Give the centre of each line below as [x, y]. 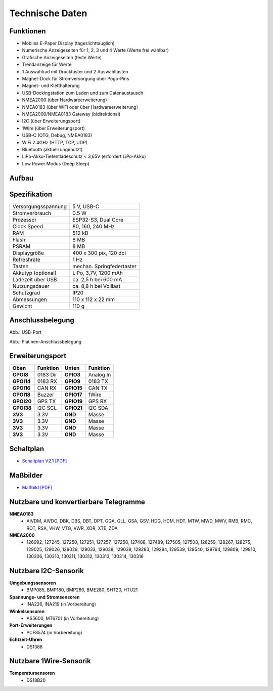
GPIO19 [74, 401]
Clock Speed [28, 226]
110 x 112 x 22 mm [94, 299]
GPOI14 [21, 381]
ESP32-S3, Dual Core [98, 220]
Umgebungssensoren [33, 583]
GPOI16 [21, 388]
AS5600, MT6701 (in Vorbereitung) [63, 618]
